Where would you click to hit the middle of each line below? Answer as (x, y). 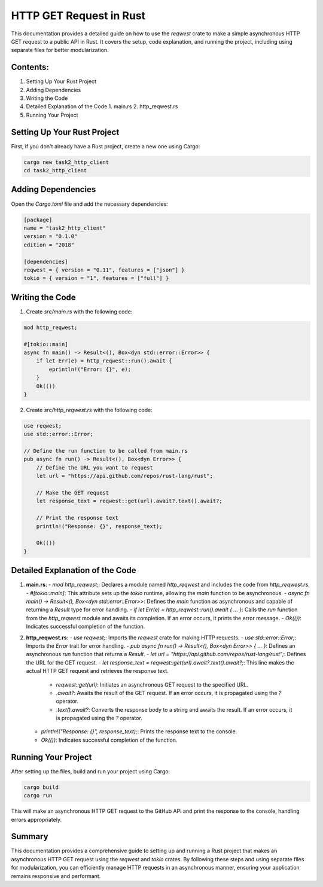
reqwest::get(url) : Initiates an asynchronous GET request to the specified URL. (152, 684)
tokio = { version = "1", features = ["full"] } (96, 278)
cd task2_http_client (55, 171)
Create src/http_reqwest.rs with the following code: (89, 410)
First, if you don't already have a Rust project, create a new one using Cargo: (106, 146)
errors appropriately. (36, 819)
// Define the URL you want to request (95, 467)
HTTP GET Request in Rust (78, 16)
